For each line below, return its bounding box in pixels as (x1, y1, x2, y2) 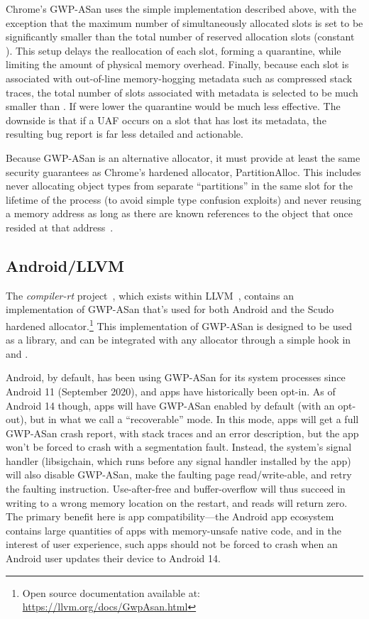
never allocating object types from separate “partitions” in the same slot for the (6, 178, 353, 193)
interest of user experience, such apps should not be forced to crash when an (6, 537, 338, 552)
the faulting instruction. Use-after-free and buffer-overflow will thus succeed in (6, 481, 346, 496)
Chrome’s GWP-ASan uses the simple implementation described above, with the (6, 1, 356, 16)
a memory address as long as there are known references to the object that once (6, 206, 353, 221)
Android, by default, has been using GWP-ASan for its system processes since (6, 370, 346, 385)
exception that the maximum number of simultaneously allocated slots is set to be (6, 15, 363, 30)
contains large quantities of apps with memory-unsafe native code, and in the (6, 522, 341, 537)
